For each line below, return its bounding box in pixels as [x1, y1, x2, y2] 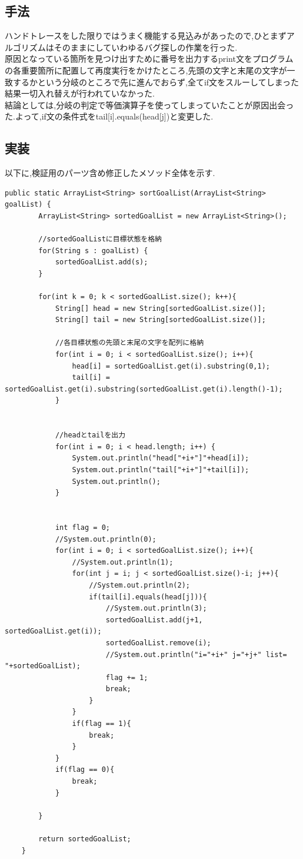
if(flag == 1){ [72, 719, 131, 728]
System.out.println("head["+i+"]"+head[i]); [72, 454, 249, 463]
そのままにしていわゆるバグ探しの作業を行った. [54, 41, 238, 53]
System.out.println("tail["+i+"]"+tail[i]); [72, 466, 249, 474]
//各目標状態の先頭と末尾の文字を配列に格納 [55, 339, 204, 347]
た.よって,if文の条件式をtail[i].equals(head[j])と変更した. [5, 110, 214, 122]
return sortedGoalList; [38, 835, 131, 843]
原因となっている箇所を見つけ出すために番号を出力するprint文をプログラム [5, 52, 294, 65]
